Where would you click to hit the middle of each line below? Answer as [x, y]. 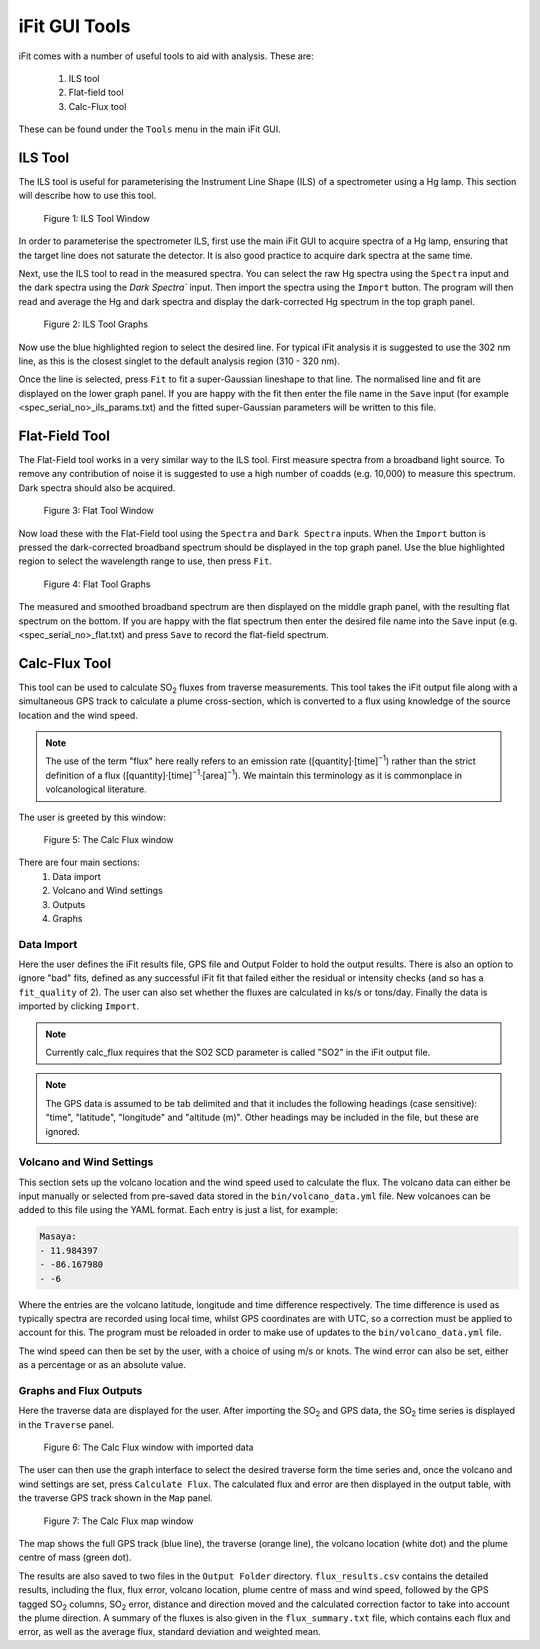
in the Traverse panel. [66, 1424]
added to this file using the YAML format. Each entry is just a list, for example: [178, 1210]
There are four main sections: [79, 862]
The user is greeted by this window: [92, 817]
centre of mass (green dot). [75, 1557]
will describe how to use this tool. [87, 196]
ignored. [62, 1131]
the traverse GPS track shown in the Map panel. [116, 1498]
